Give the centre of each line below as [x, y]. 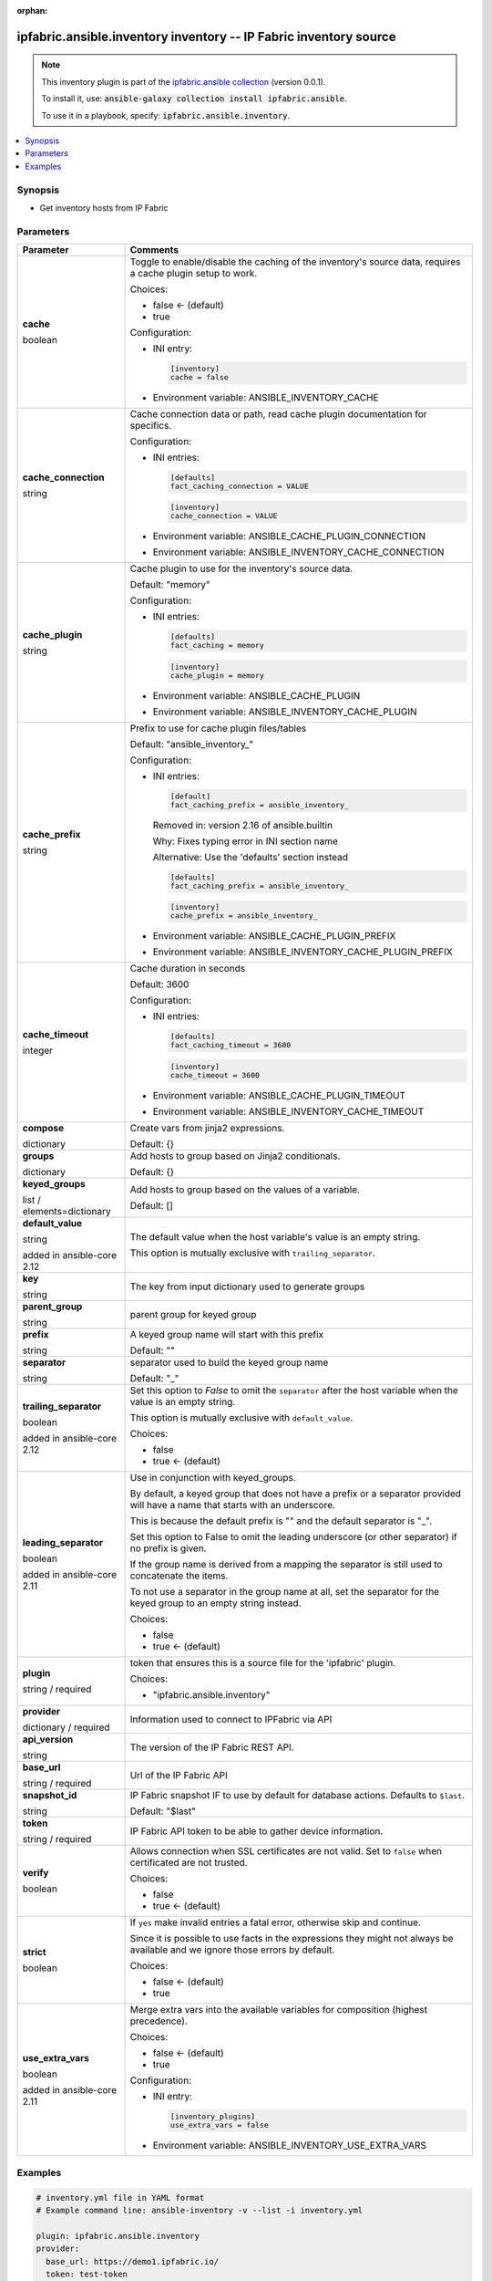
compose [43, 1128]
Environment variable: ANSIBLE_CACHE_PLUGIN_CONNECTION [289, 536]
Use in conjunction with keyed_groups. [213, 1477]
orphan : [32, 10]
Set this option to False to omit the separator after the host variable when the [294, 1390]
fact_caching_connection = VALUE [239, 486]
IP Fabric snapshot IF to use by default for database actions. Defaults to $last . [297, 1795]
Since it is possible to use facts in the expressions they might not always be [292, 1938]
